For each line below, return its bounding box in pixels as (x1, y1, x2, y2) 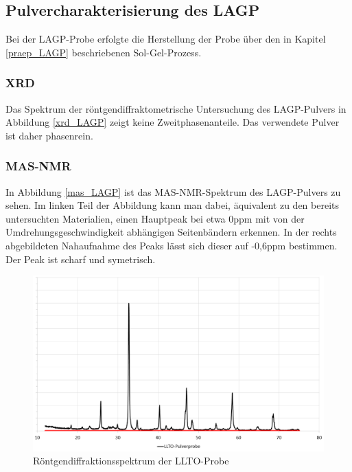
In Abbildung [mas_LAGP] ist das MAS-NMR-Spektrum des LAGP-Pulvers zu (5, 184, 341, 199)
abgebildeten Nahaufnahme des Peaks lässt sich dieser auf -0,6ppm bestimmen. (5, 238, 338, 252)
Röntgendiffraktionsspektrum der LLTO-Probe (33, 453, 229, 468)
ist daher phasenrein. (5, 128, 93, 142)
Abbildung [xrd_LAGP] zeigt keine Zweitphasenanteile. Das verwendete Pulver (5, 115, 340, 129)
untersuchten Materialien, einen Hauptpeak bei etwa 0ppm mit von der (5, 211, 305, 225)
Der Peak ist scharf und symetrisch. (5, 251, 156, 266)
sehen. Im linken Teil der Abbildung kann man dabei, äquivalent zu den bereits (5, 198, 339, 212)
